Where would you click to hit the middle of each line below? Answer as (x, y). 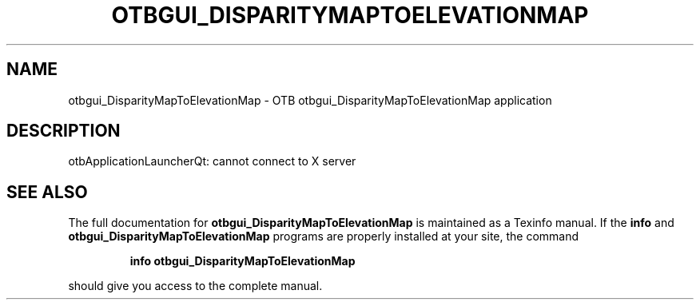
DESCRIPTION (64, 131)
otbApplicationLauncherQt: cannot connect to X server (212, 161)
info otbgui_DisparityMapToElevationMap (243, 261)
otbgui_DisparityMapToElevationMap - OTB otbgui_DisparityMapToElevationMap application (310, 100)
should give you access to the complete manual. (195, 286)
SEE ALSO (47, 192)
